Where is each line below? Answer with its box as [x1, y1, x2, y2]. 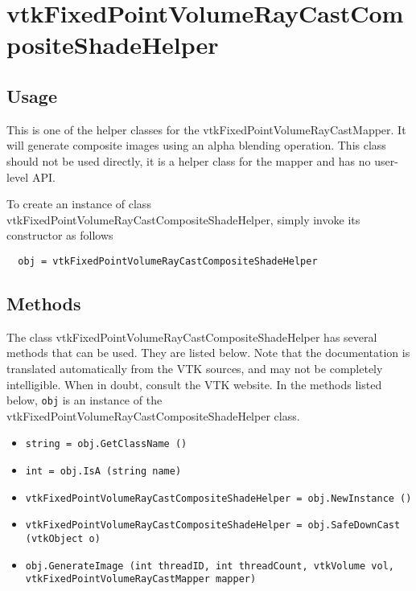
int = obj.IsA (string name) [25, 466, 182, 478]
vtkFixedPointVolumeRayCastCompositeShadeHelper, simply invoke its [6, 211, 360, 228]
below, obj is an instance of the [6, 392, 163, 408]
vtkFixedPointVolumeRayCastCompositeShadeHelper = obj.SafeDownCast [25, 519, 401, 531]
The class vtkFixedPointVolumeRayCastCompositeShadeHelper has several [6, 328, 377, 345]
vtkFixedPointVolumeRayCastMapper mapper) [25, 573, 257, 585]
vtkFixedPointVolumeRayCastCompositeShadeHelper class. [6, 407, 300, 424]
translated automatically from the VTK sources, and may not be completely [6, 359, 383, 376]
